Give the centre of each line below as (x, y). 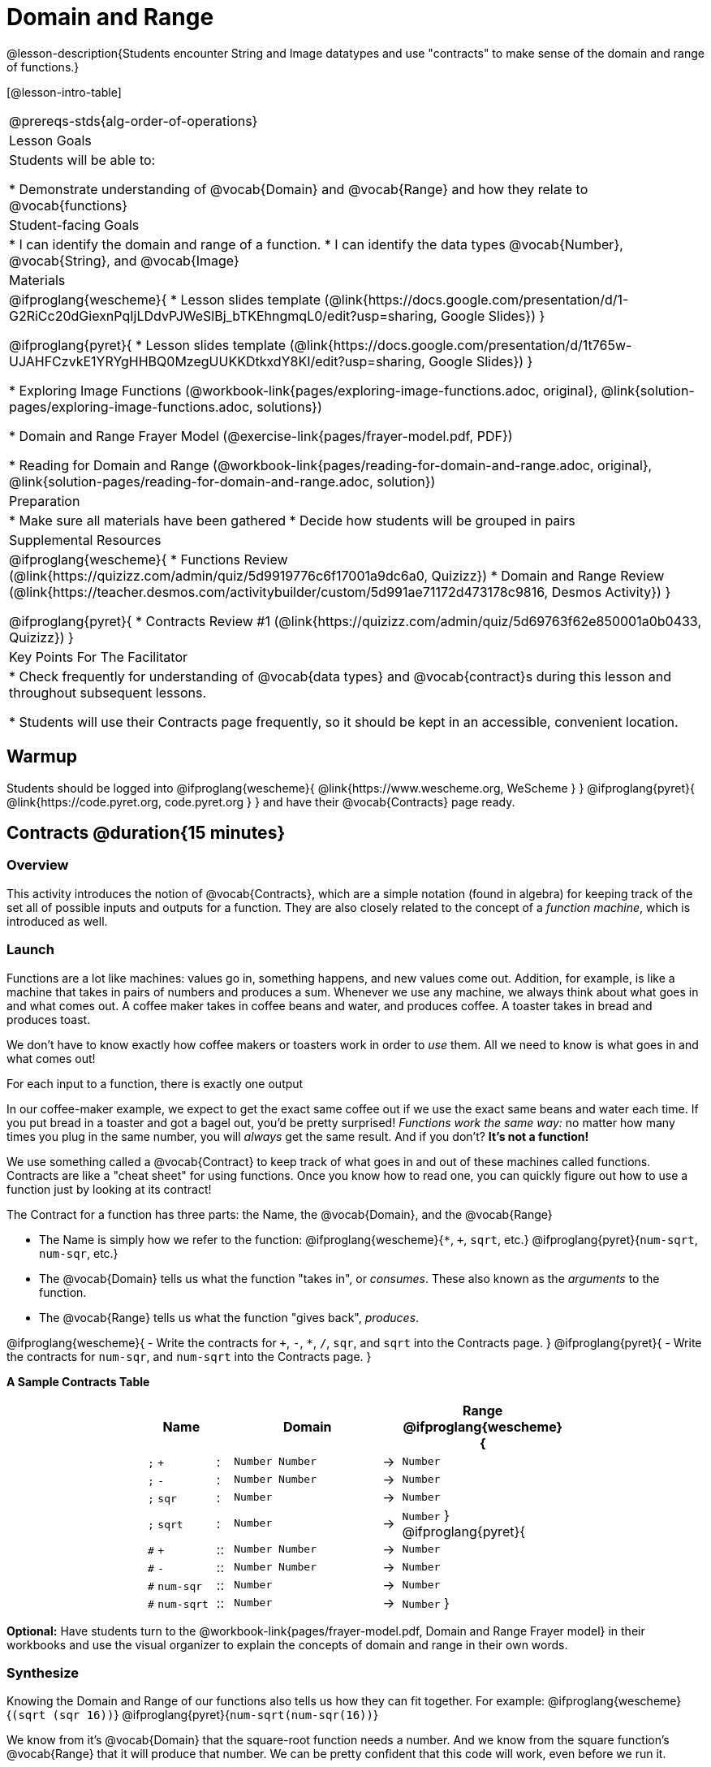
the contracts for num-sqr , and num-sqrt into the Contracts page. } (189, 1356)
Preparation (45, 501)
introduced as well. (57, 921)
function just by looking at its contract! (109, 1189)
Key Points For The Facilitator (99, 657)
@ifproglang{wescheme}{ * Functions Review (149, 559)
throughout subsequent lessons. (108, 692)
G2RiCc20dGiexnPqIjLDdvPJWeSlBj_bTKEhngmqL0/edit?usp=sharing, (223, 315)
